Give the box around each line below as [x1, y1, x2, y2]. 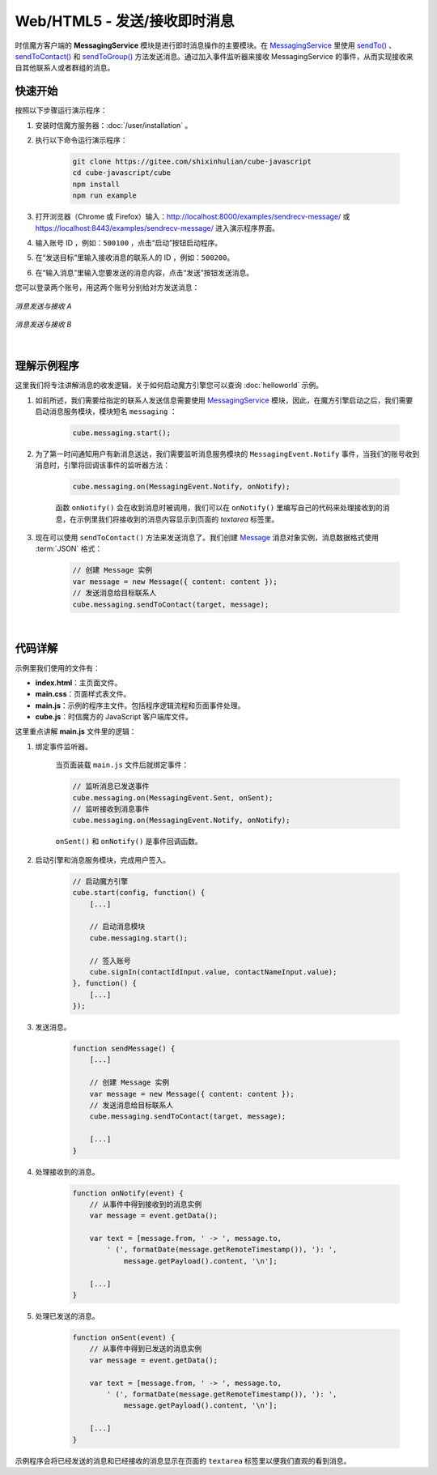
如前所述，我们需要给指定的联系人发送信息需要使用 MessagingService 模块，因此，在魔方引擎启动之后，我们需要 [35, 395, 414, 405]
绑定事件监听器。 [35, 741, 92, 751]
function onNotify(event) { [72, 1188, 184, 1198]
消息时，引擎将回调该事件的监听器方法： [35, 460, 170, 470]
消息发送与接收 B [15, 319, 72, 329]
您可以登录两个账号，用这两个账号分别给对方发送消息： [15, 283, 200, 292]
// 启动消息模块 [89, 922, 146, 931]
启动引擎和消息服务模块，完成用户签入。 [35, 855, 170, 864]
